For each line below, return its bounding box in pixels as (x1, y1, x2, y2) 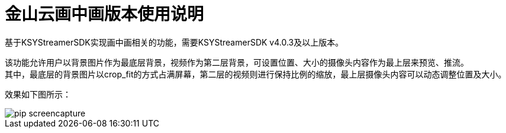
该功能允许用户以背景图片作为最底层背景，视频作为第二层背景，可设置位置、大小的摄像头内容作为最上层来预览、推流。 (5, 57, 469, 67)
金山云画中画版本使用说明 (5, 4, 204, 24)
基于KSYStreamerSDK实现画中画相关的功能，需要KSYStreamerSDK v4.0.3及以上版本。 (5, 37, 344, 47)
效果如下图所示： (5, 89, 71, 99)
